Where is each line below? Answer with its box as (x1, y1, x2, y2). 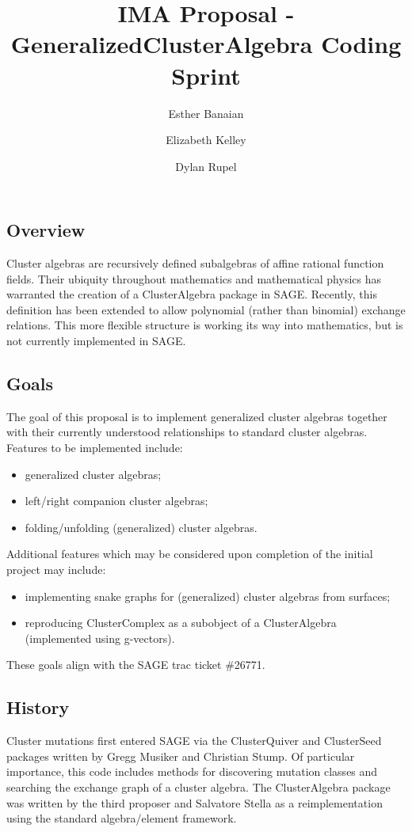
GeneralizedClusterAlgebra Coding (10, 28, 402, 60)
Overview (6, 218, 86, 242)
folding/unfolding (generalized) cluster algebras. (25, 519, 257, 535)
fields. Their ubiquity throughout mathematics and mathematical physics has (6, 270, 381, 287)
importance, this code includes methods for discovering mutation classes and (6, 763, 378, 780)
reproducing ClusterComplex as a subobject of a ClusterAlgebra (25, 614, 337, 631)
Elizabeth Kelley (166, 131, 246, 148)
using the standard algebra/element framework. (6, 810, 237, 826)
